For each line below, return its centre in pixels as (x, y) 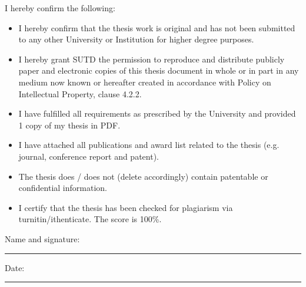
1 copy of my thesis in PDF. (69, 125)
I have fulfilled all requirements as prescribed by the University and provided (157, 113)
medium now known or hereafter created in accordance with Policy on (145, 82)
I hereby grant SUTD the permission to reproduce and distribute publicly (152, 59)
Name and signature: (42, 238)
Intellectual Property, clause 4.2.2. (80, 93)
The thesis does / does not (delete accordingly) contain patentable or (143, 176)
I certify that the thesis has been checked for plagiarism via (126, 207)
